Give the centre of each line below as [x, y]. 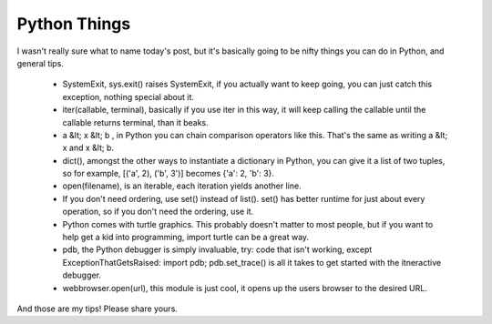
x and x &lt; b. [88, 148]
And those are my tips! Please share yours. [97, 309]
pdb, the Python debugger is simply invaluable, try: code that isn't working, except [217, 249]
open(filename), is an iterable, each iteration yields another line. [182, 186]
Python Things [74, 24]
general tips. [40, 63]
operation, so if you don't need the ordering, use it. [158, 212]
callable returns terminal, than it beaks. [135, 122]
